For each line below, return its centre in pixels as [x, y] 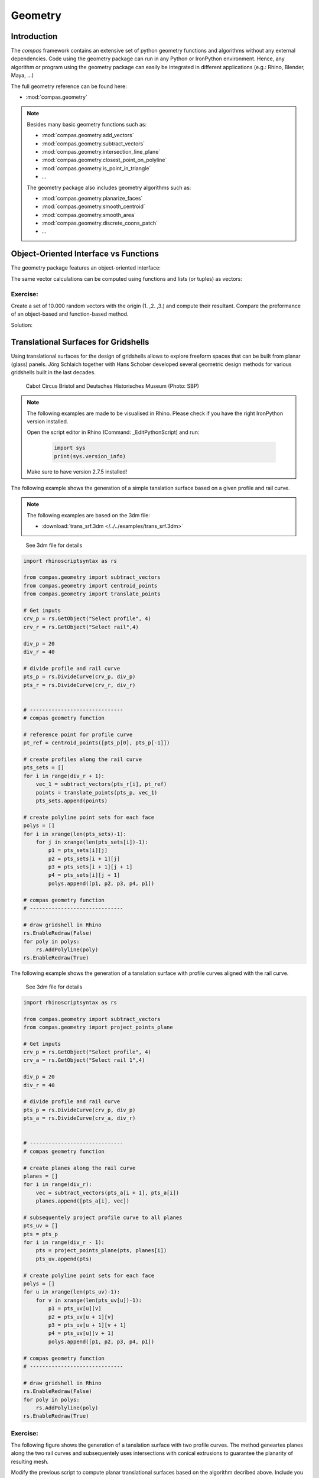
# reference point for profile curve [78, 734]
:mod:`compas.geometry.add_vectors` [88, 135]
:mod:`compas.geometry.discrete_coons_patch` [100, 223]
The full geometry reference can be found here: [69, 86]
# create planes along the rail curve [79, 1168]
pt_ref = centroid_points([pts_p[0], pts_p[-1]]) [97, 743]
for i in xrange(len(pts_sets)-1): [75, 834]
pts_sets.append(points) [72, 800]
